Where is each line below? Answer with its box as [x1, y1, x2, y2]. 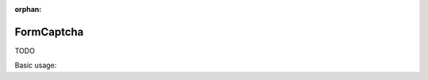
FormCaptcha [14, 25, 84, 39]
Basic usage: [14, 60, 57, 70]
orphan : [14, 5, 42, 13]
